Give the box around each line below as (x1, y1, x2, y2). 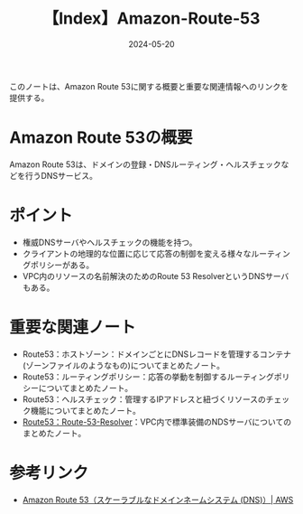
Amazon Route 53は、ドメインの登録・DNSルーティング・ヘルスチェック (9, 159, 281, 170)
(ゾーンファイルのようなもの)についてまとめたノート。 (22, 360, 225, 370)
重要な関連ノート (9, 317, 137, 337)
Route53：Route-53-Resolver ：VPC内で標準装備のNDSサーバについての (22, 416, 291, 427)
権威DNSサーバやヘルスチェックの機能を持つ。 (22, 237, 197, 248)
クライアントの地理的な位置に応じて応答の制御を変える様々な (22, 248, 252, 258)
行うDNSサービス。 (24, 170, 97, 181)
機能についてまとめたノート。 (30, 405, 142, 416)
